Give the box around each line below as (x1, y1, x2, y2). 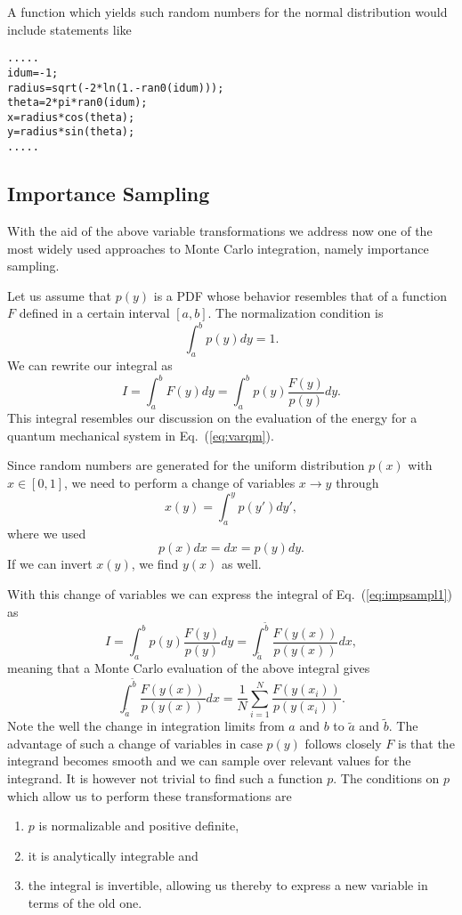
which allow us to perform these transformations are (7, 786, 292, 805)
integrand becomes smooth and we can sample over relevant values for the (7, 751, 411, 770)
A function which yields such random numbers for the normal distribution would (7, 3, 448, 20)
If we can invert (7, 555, 93, 573)
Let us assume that (7, 286, 112, 304)
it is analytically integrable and (28, 846, 199, 864)
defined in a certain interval (19, 304, 170, 322)
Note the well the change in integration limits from (7, 717, 285, 735)
